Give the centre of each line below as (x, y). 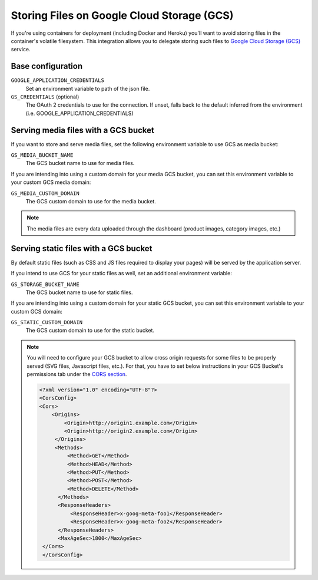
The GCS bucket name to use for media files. (80, 163)
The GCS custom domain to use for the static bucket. (90, 331)
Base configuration (47, 66)
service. (21, 50)
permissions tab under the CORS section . (77, 374)
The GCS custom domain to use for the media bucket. (91, 202)
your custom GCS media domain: (51, 182)
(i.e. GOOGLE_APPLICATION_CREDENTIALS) (79, 113)
